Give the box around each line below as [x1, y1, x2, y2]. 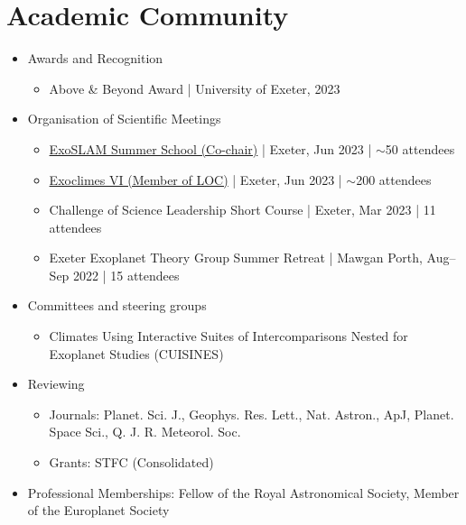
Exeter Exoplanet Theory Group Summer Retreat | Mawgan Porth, [49, 248, 423, 267]
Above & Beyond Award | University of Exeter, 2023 [49, 78, 340, 97]
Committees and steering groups [27, 296, 207, 315]
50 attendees [385, 139, 455, 158]
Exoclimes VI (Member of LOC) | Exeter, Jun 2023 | [49, 170, 342, 189]
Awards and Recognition [27, 49, 163, 68]
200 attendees [356, 170, 432, 189]
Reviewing [27, 374, 85, 393]
